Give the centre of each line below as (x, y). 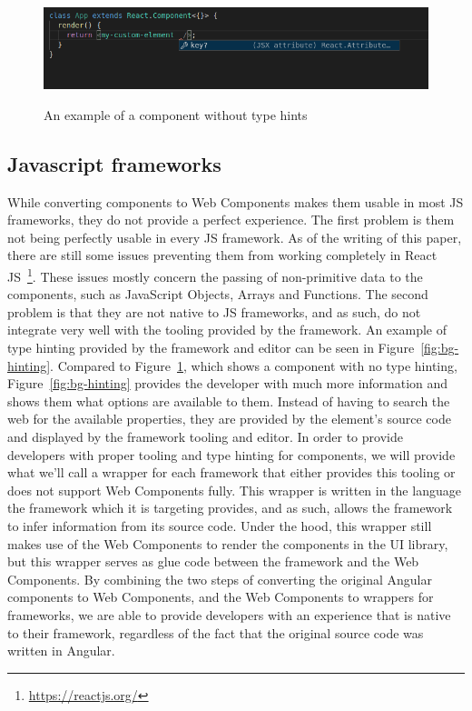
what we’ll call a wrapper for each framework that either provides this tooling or (231, 472)
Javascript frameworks (114, 163)
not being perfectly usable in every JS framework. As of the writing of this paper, (235, 237)
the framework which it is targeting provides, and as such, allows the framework (230, 508)
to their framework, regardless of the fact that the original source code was (216, 632)
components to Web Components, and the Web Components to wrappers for (221, 597)
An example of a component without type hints (176, 114)
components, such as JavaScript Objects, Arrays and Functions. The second (218, 294)
